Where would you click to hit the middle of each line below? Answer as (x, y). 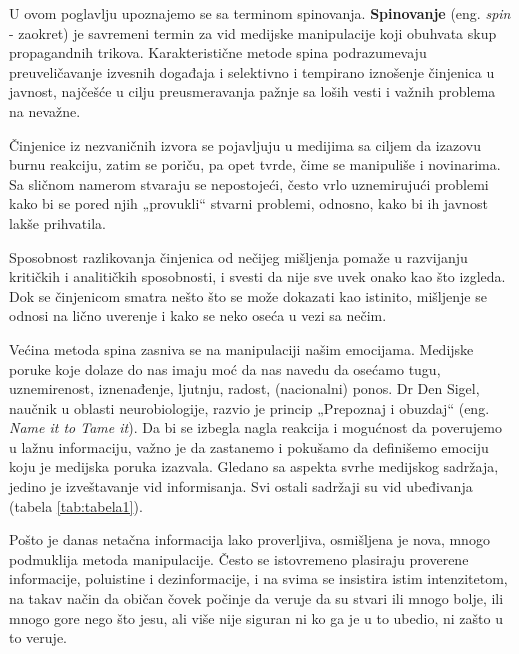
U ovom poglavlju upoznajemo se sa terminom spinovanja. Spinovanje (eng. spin (260, 13)
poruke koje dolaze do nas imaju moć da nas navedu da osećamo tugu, (225, 368)
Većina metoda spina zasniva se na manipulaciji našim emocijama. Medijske (241, 348)
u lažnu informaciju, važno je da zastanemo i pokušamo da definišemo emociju (249, 446)
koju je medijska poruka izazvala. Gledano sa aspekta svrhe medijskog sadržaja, (254, 466)
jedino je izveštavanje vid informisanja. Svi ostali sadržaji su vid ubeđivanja (241, 486)
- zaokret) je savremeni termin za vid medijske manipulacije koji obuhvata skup (253, 32)
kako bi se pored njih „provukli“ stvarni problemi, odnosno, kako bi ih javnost (248, 203)
